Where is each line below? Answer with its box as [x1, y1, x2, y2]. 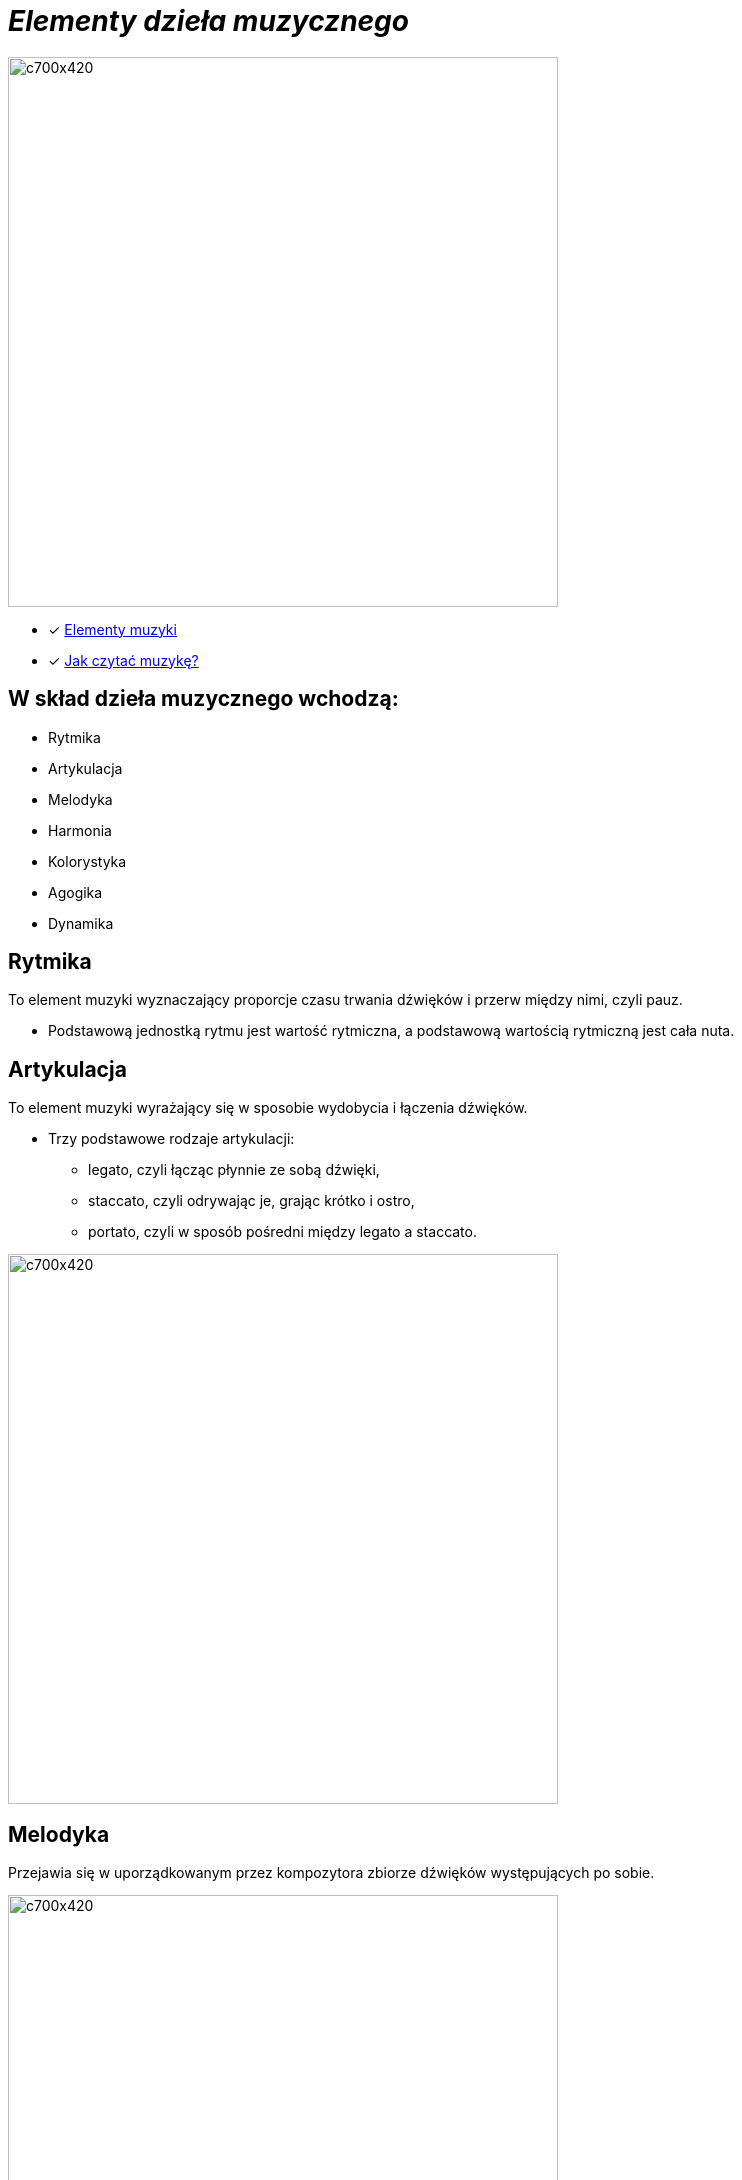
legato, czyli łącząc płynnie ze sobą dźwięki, [88, 1161, 380, 1179]
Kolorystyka [48, 852, 127, 870]
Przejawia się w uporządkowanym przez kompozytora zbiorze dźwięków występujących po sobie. [8, 1864, 655, 1882]
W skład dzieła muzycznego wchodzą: [8, 686, 399, 712]
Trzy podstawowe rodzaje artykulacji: [48, 1130, 295, 1148]
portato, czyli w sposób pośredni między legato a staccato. [88, 1223, 477, 1241]
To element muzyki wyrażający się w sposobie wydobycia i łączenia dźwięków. [8, 1099, 528, 1117]
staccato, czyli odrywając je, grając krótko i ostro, [88, 1192, 415, 1210]
